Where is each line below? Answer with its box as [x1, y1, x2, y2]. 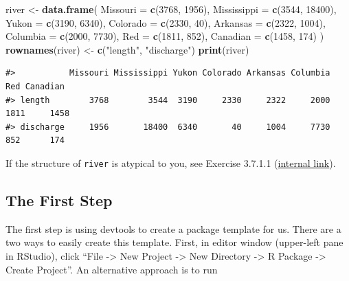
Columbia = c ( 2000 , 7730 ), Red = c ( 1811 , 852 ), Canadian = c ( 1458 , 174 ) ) [5, 29, 324, 43]
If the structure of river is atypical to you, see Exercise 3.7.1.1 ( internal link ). [5, 155, 336, 170]
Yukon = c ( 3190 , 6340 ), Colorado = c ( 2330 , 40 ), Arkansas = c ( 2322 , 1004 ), [5, 15, 326, 30]
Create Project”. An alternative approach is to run [5, 262, 218, 276]
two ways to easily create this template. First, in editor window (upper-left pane [5, 235, 344, 249]
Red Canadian [5, 81, 65, 91]
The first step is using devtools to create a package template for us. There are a [5, 221, 341, 236]
